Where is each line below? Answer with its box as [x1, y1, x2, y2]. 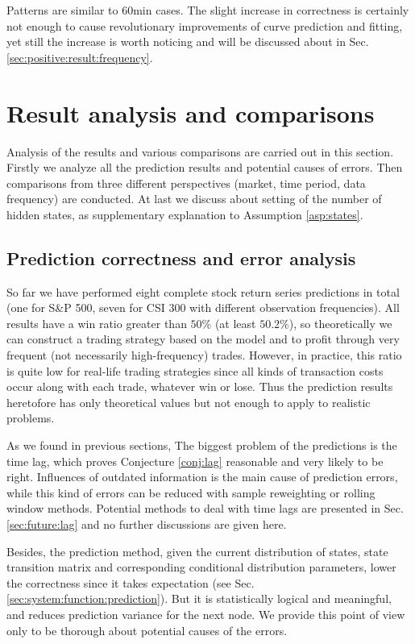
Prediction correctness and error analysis [6, 245, 356, 270]
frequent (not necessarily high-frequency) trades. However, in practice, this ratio [6, 347, 402, 364]
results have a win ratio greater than [6, 314, 187, 331]
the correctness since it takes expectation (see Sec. [6, 574, 255, 591]
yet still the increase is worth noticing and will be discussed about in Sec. [6, 33, 369, 50]
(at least [214, 314, 256, 331]
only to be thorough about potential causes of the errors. [6, 621, 288, 638]
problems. [6, 409, 55, 426]
